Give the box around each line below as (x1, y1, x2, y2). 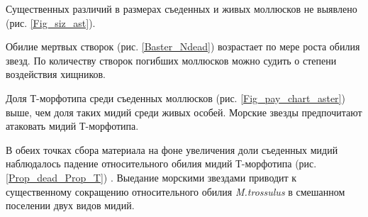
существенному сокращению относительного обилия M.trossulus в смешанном (6, 184, 345, 199)
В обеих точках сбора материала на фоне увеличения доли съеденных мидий (6, 142, 338, 157)
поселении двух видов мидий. (6, 198, 135, 213)
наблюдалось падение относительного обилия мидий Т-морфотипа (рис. (6, 156, 317, 171)
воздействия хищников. (6, 67, 106, 82)
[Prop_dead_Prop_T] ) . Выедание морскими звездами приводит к (6, 169, 297, 184)
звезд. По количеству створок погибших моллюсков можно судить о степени (6, 52, 337, 67)
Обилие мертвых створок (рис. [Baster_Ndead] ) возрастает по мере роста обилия (6, 39, 360, 54)
